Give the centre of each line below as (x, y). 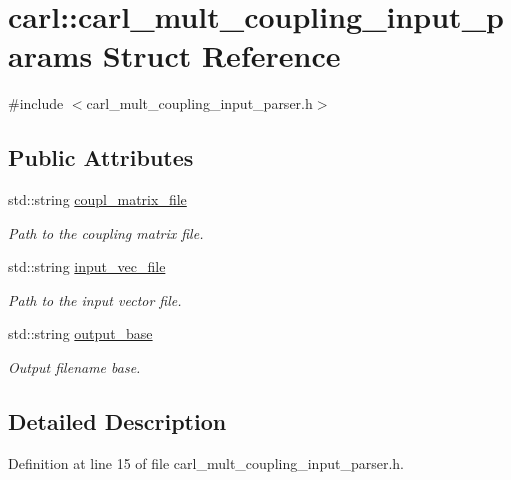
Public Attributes (101, 157)
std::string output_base (80, 333)
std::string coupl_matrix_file (97, 199)
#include (36, 103)
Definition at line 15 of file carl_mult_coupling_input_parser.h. (206, 462)
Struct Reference (221, 55)
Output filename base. (74, 367)
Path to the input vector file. (95, 299)
